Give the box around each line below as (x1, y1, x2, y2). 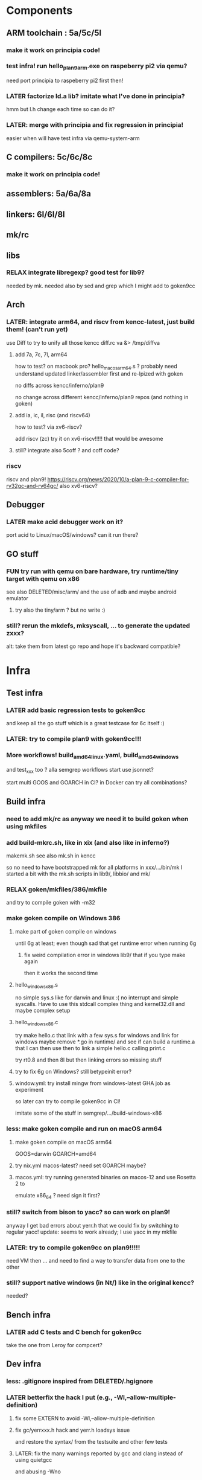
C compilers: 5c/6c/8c (6, 152, 93, 162)
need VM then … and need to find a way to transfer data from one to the (6, 1257, 185, 1264)
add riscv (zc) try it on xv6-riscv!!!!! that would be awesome (14, 435, 163, 443)
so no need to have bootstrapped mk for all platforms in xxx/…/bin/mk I (6, 864, 183, 871)
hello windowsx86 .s (14, 981, 58, 990)
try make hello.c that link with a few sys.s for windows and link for (14, 1032, 179, 1039)
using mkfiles (6, 822, 47, 830)
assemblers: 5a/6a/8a (6, 188, 92, 199)
